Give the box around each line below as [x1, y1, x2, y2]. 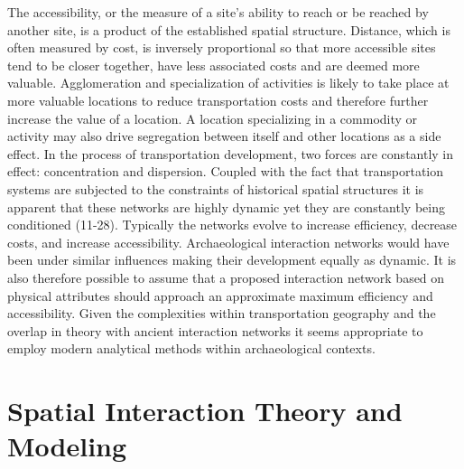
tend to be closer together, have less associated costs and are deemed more [7, 55, 420, 74]
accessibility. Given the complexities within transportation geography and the [7, 304, 436, 323]
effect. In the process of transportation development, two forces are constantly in [7, 144, 454, 163]
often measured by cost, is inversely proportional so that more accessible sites [7, 38, 436, 57]
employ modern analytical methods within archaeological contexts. [7, 339, 376, 358]
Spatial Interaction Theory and [7, 392, 403, 429]
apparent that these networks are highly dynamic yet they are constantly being [7, 197, 445, 216]
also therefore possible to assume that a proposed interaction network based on [7, 267, 445, 286]
